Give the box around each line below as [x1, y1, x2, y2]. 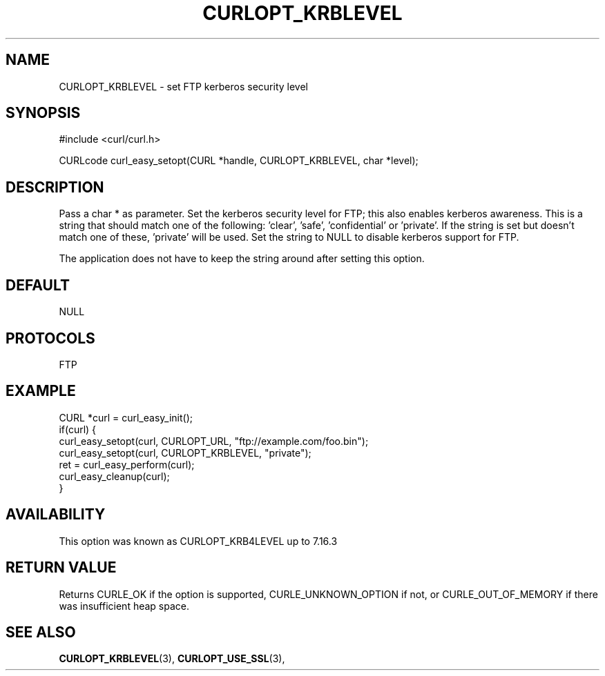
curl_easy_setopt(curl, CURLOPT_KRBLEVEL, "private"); [59, 446, 311, 459]
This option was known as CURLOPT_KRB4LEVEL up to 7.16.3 [59, 535, 338, 547]
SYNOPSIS [6, 104, 81, 122]
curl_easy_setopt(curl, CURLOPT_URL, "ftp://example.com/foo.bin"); [59, 435, 369, 447]
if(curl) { [59, 423, 97, 435]
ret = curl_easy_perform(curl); [59, 458, 195, 470]
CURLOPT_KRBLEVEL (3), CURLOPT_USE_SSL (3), [59, 653, 285, 665]
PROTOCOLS [6, 329, 95, 347]
